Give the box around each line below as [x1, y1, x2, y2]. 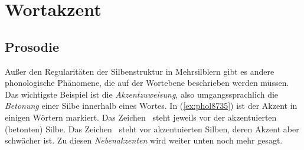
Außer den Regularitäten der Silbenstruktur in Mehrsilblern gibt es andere [5, 65, 274, 77]
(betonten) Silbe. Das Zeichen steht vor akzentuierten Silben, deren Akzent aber [5, 122, 299, 135]
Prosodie [5, 37, 60, 55]
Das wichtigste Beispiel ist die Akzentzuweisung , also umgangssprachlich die [5, 88, 279, 100]
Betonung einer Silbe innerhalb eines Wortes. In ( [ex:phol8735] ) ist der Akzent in [5, 99, 298, 112]
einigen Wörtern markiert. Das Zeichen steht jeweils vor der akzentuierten [5, 111, 277, 123]
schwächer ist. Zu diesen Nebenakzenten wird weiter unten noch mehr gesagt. [5, 134, 283, 146]
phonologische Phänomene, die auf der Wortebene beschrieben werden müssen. [5, 76, 289, 89]
